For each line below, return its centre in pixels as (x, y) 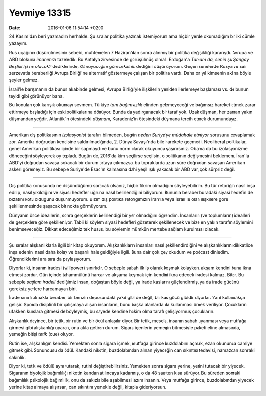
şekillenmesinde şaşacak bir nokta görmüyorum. (58, 206)
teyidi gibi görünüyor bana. (36, 96)
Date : (15, 28)
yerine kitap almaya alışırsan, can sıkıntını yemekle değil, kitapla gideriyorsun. (88, 387)
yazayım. (18, 43)
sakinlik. (17, 357)
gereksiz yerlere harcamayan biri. (43, 289)
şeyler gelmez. (24, 80)
